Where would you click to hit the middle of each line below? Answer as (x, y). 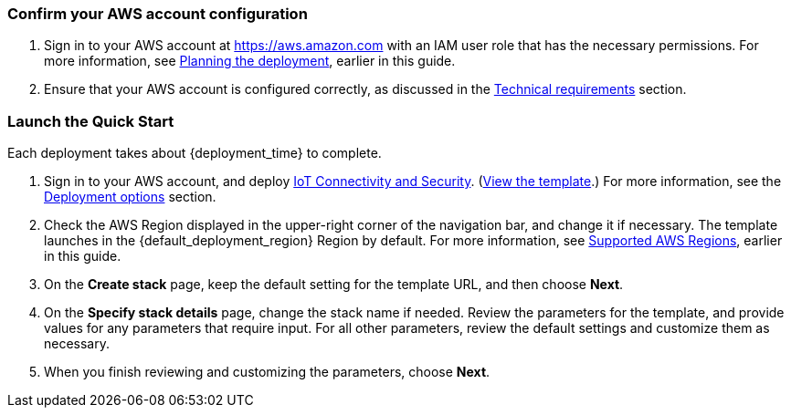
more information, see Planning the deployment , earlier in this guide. (250, 61)
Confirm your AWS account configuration (158, 14)
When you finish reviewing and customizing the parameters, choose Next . (267, 372)
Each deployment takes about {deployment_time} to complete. (195, 153)
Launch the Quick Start (91, 121)
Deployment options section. (130, 197)
